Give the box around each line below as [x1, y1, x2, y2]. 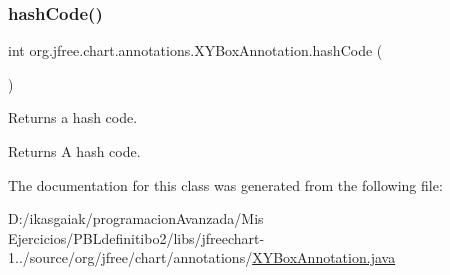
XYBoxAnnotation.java [252, 247, 396, 268]
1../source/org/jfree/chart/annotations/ [8, 247, 253, 268]
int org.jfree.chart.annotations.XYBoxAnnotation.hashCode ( [8, 40, 383, 61]
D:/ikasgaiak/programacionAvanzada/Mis [8, 208, 264, 229]
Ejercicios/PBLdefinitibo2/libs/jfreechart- [8, 227, 265, 248]
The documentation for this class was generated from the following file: [8, 174, 443, 195]
